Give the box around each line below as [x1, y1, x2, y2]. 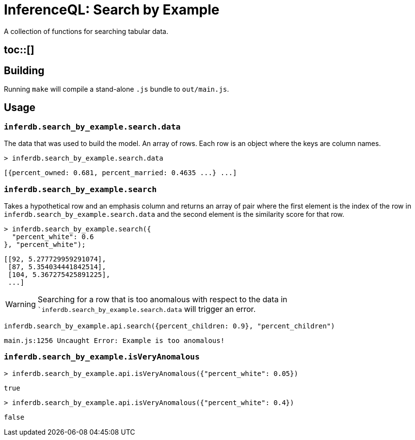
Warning [5, 299, 36, 309]
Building [4, 64, 45, 77]
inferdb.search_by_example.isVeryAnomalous [4, 352, 200, 362]
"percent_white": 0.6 [12, 232, 94, 241]
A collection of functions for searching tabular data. [4, 27, 168, 35]
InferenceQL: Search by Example [4, 1, 220, 18]
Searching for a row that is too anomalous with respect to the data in [37, 294, 287, 304]
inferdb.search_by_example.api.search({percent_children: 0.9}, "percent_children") [4, 322, 335, 330]
